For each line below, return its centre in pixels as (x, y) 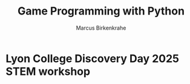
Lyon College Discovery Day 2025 (93, 58)
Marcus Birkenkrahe (101, 28)
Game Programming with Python (101, 11)
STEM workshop (48, 71)
